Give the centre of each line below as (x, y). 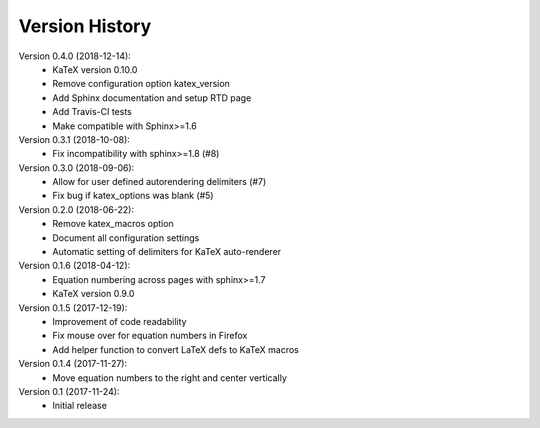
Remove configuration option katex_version (141, 84)
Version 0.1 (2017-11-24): (69, 391)
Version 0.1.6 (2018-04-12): (74, 266)
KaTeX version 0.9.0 (93, 294)
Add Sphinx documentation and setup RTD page (152, 97)
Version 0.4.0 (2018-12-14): (75, 56)
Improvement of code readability (119, 321)
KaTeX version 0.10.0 (95, 69)
